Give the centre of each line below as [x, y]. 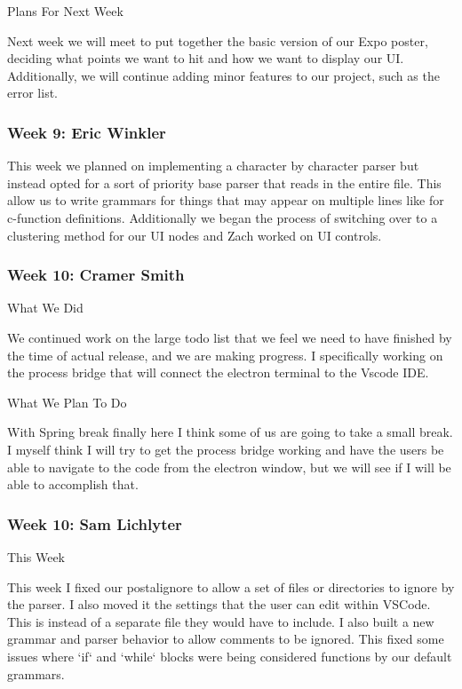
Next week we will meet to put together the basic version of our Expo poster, [218, 40]
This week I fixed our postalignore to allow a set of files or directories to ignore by [231, 586]
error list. [32, 93]
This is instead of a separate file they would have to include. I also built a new [221, 621]
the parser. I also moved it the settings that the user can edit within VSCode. [219, 604]
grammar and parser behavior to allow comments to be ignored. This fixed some [226, 639]
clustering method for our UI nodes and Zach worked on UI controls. [195, 235]
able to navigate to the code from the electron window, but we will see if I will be [229, 467]
